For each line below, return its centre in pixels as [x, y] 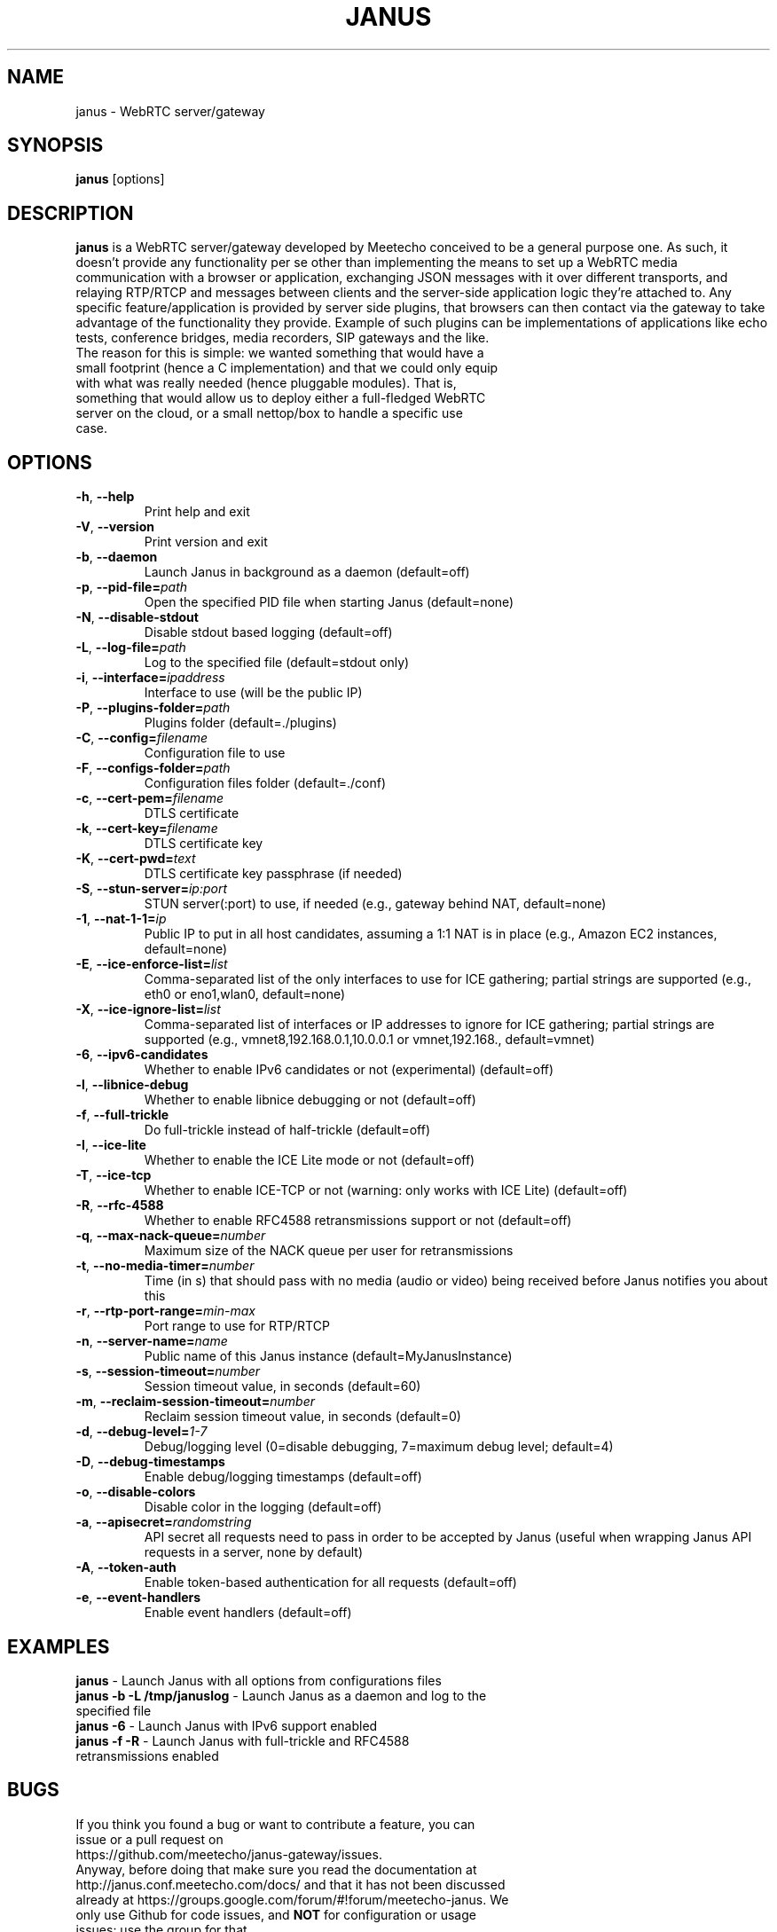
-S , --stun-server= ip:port [152, 889]
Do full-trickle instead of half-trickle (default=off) [287, 1130]
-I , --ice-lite [111, 1145]
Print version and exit [206, 542]
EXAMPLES [59, 1646]
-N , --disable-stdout [137, 617]
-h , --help [105, 497]
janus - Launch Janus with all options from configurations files [259, 1680]
